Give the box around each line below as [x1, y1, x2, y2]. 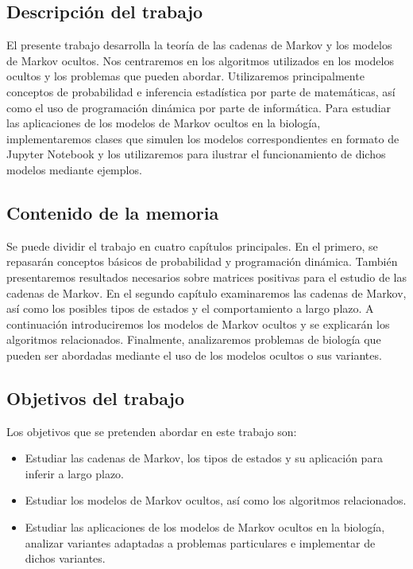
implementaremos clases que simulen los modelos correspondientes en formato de [6, 130, 399, 146]
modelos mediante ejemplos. [6, 161, 142, 177]
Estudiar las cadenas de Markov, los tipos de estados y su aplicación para [25, 450, 383, 466]
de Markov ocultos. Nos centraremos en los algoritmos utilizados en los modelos [6, 52, 394, 68]
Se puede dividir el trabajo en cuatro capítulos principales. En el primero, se [6, 237, 378, 254]
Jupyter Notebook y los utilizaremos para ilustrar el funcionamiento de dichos [6, 146, 386, 162]
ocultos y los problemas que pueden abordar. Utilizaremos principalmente [6, 68, 365, 84]
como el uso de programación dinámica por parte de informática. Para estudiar [6, 99, 392, 115]
